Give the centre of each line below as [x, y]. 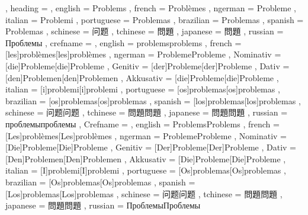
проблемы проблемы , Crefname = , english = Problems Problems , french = [142, 123]
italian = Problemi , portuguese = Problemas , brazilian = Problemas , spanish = [155, 19]
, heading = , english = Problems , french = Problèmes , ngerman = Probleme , [151, 8]
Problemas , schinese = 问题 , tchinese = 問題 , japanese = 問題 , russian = [145, 31]
